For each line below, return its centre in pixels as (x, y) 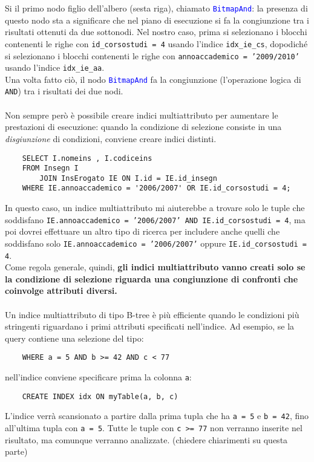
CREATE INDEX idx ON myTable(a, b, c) (100, 396)
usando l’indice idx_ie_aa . (55, 67)
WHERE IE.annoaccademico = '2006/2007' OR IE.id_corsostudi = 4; (156, 188)
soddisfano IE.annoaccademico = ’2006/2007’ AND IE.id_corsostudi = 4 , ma (155, 219)
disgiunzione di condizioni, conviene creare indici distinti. (111, 138)
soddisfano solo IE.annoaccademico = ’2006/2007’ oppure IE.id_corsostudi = (156, 243)
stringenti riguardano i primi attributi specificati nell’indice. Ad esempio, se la (150, 326)
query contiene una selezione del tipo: (74, 338)
